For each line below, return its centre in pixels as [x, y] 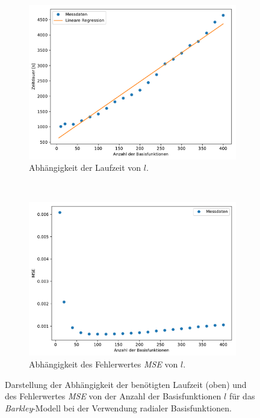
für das [242, 396]
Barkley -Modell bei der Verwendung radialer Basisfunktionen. [118, 407]
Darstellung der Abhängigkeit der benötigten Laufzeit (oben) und [126, 384]
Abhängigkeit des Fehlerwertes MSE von [104, 364]
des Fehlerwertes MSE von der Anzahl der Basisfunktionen [113, 396]
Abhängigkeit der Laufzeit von [85, 168]
